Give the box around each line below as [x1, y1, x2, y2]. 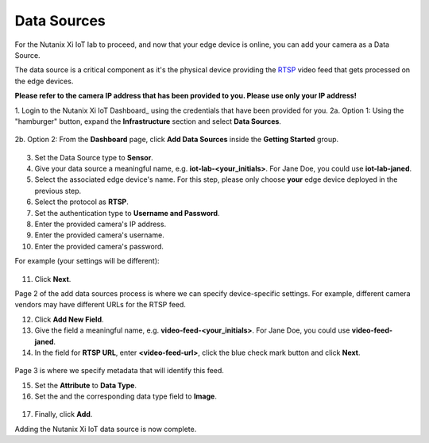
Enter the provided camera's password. [34, 241, 164, 251]
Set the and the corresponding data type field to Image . [34, 391, 218, 401]
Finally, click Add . [34, 410, 93, 419]
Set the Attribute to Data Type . [34, 380, 137, 390]
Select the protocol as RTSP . [34, 197, 129, 206]
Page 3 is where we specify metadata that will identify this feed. [14, 366, 224, 376]
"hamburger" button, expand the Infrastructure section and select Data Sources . [14, 116, 282, 126]
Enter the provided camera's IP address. [34, 219, 167, 229]
